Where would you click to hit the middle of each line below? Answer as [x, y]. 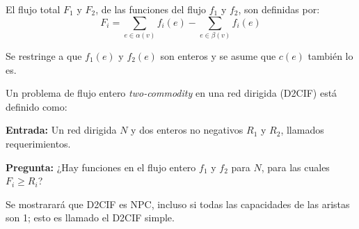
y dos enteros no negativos [187, 130]
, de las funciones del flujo [151, 9]
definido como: [37, 106]
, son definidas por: [279, 9]
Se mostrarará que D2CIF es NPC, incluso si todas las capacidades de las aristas [178, 204]
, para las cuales [295, 167]
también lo [330, 55]
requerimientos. [38, 143]
